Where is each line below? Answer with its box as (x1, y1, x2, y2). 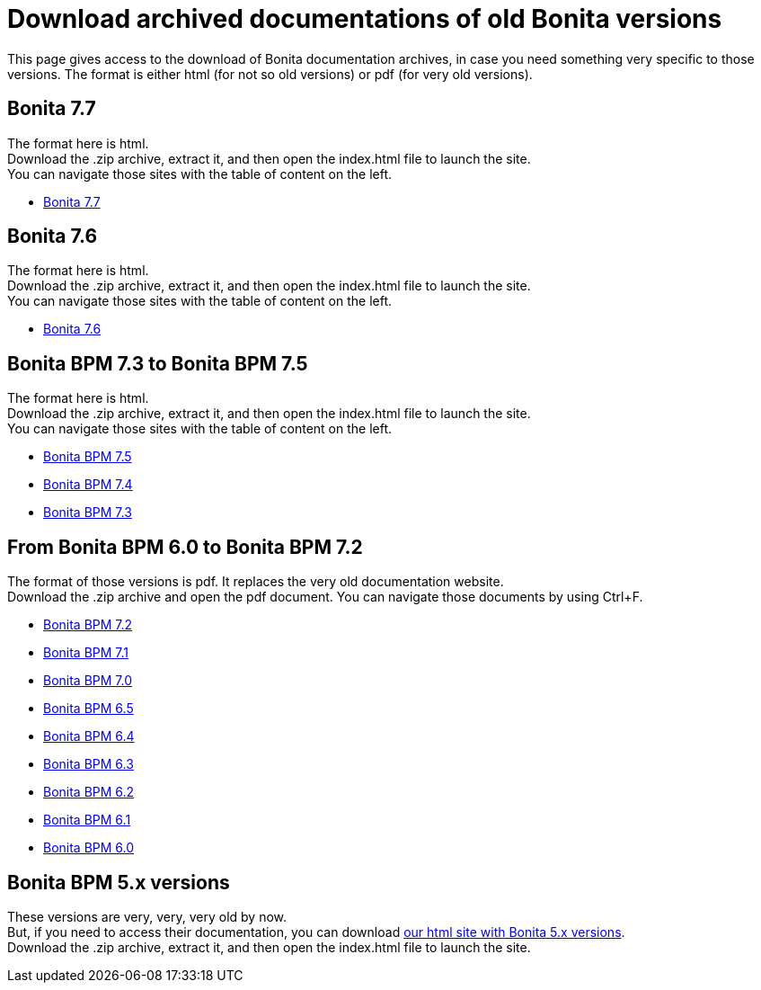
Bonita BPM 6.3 (43, 756, 134, 772)
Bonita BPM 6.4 (43, 728, 135, 745)
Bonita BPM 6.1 (43, 812, 131, 828)
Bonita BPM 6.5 (43, 700, 134, 717)
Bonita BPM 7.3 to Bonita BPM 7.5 (7, 352, 308, 375)
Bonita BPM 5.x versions (7, 870, 230, 894)
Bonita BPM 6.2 (43, 784, 135, 800)
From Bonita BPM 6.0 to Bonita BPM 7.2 (7, 535, 363, 558)
